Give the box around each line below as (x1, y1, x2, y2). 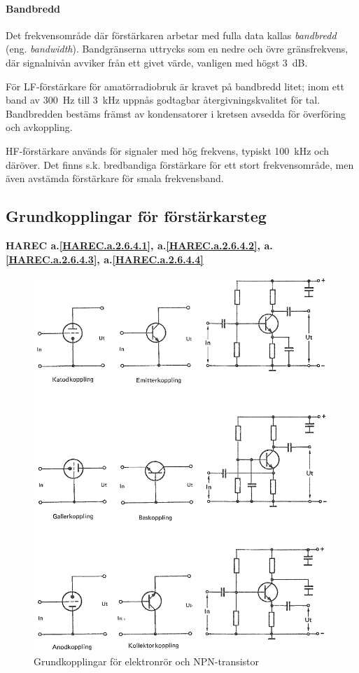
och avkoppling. (6, 120, 73, 134)
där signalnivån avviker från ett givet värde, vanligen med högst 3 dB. (6, 55, 308, 69)
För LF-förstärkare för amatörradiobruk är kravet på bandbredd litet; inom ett (6, 78, 344, 93)
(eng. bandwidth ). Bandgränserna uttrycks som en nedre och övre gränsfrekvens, (6, 41, 349, 56)
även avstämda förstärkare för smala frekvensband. (6, 171, 224, 186)
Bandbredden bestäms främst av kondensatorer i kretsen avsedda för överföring (6, 106, 346, 120)
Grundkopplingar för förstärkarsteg (6, 205, 267, 227)
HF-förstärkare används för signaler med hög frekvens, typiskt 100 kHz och (6, 143, 330, 158)
